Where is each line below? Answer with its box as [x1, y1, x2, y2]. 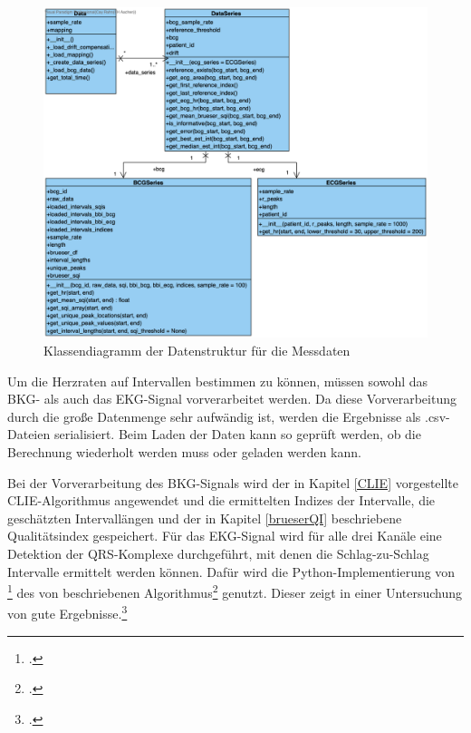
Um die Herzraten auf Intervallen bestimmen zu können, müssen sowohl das [7, 371, 428, 390]
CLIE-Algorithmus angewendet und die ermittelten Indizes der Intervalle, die [7, 491, 436, 510]
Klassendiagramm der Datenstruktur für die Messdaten [43, 340, 351, 359]
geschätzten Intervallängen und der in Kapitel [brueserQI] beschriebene [7, 508, 402, 527]
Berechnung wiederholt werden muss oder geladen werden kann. [7, 442, 361, 461]
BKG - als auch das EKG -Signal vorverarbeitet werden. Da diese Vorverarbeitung [7, 389, 457, 408]
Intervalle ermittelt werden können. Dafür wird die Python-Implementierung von [7, 562, 456, 581]
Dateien [7, 425, 51, 444]
